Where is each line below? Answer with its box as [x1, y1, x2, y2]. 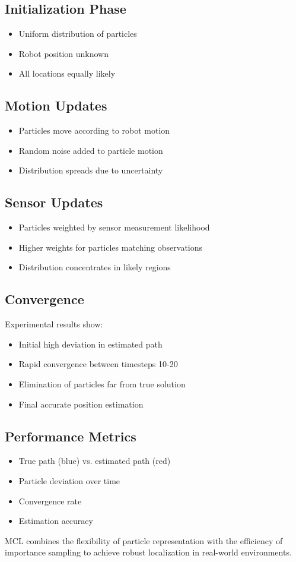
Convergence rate [18, 494, 82, 507]
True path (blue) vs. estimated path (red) [18, 454, 171, 467]
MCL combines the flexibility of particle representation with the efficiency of [5, 534, 283, 547]
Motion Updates [5, 96, 107, 115]
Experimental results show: [5, 318, 103, 330]
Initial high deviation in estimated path [18, 337, 163, 350]
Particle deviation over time [18, 474, 120, 487]
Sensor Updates [5, 193, 103, 211]
